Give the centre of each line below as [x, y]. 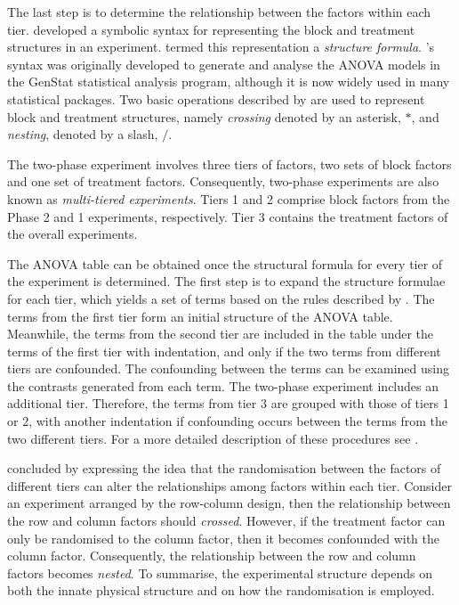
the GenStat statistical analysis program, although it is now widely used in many [229, 82]
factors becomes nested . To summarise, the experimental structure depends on [220, 572]
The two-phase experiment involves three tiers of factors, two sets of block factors [229, 164]
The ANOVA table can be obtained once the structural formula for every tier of [225, 263]
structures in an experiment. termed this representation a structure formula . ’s [221, 47]
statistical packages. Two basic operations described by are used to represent [216, 98]
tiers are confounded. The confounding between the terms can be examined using [228, 368]
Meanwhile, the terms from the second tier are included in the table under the [221, 334]
